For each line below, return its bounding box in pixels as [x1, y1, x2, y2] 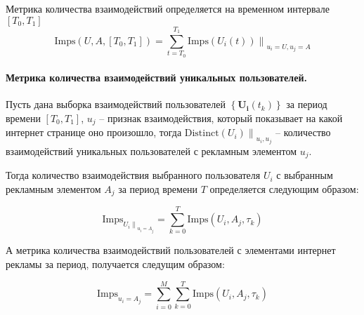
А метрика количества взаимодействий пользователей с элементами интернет [6, 243, 336, 257]
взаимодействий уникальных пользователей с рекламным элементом [6, 143, 297, 158]
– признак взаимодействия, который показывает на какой [99, 110, 343, 125]
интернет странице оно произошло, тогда [6, 125, 182, 140]
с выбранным [276, 168, 333, 182]
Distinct [184, 128, 219, 139]
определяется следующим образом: [209, 181, 359, 196]
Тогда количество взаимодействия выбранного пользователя [6, 168, 261, 182]
